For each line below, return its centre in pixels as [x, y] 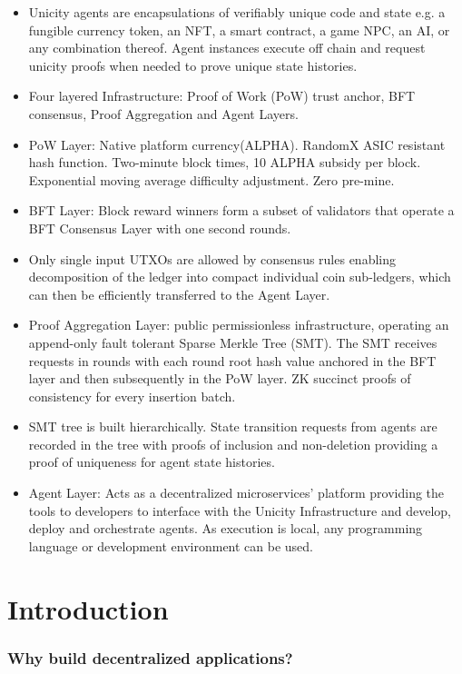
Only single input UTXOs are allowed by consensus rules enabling [212, 258]
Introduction [88, 608]
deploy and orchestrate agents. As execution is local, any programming [226, 528]
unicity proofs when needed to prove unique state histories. [193, 65]
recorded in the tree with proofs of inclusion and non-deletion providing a [233, 444]
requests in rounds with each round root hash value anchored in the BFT [232, 360]
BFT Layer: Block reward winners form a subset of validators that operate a [241, 210]
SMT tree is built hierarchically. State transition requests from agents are [233, 426]
